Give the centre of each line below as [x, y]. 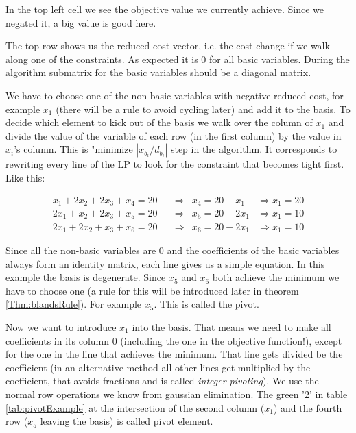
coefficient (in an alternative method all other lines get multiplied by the [158, 367]
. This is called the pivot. [206, 304]
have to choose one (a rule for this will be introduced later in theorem [152, 290]
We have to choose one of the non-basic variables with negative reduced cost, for [175, 95]
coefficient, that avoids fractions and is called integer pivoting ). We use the [162, 381]
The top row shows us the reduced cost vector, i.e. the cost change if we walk [168, 46]
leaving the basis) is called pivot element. [127, 421]
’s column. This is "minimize [73, 149]
